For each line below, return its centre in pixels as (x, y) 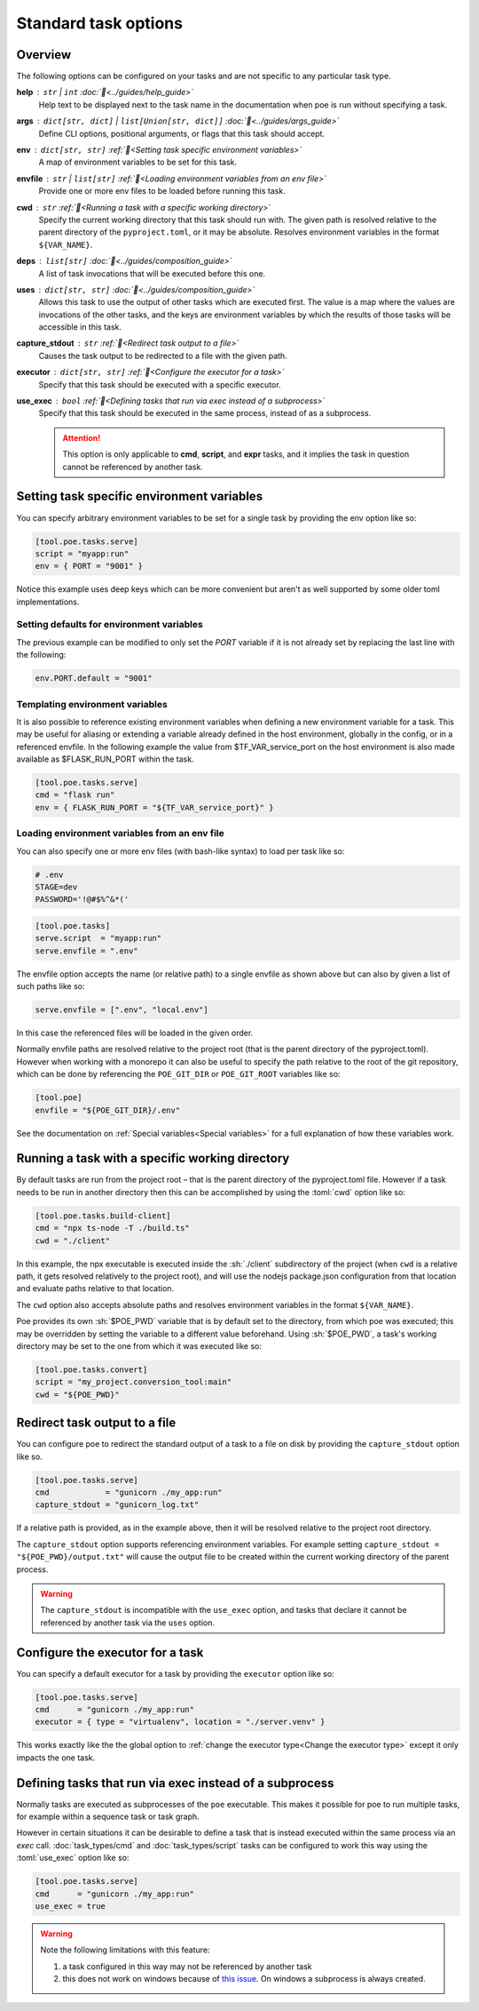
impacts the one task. (56, 1757)
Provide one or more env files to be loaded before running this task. (162, 191)
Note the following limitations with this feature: (125, 1950)
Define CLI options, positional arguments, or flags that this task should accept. (182, 133)
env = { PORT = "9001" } (89, 566)
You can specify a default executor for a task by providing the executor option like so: (175, 1673)
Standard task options (100, 23)
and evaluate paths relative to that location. (95, 1289)
